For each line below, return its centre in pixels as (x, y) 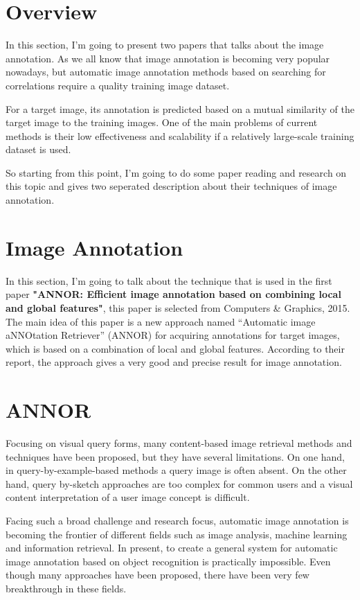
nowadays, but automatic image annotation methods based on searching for (166, 72)
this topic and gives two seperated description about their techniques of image (171, 186)
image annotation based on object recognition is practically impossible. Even (168, 561)
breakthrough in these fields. (66, 588)
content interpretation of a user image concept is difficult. (128, 497)
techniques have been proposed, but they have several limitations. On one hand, (175, 456)
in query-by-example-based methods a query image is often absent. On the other (176, 470)
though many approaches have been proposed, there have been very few (157, 575)
